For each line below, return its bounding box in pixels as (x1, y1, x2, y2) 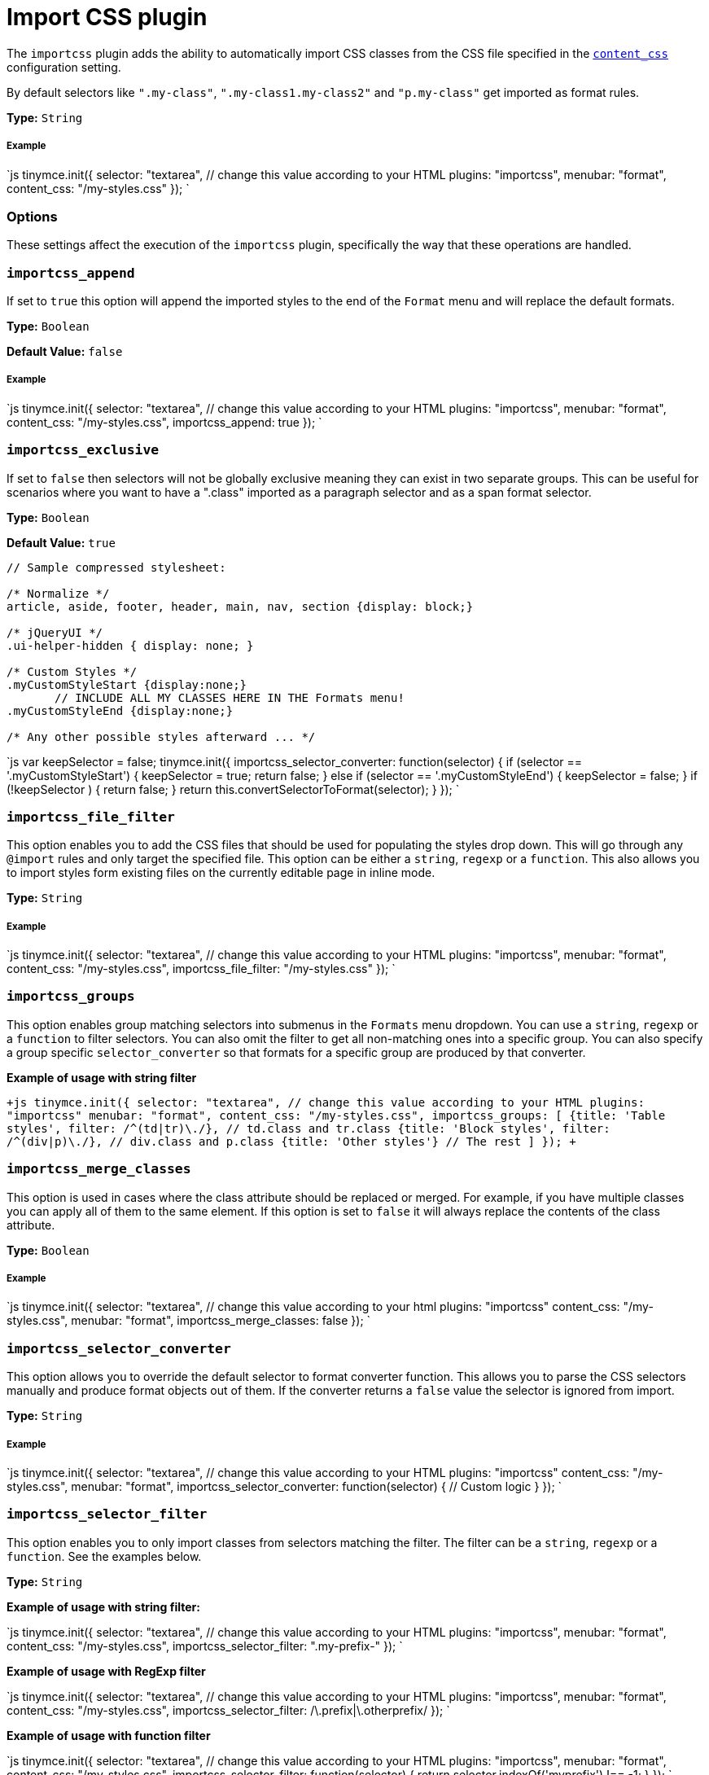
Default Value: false (7, 344, 123, 359)
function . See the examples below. (7, 1549, 202, 1563)
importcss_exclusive (7, 442, 160, 458)
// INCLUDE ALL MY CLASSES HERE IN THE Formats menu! (55, 690, 405, 704)
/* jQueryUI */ (7, 625, 103, 639)
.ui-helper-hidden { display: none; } (7, 638, 254, 652)
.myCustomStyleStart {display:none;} (7, 677, 247, 691)
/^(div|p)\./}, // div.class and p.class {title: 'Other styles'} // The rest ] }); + (7, 1134, 576, 1148)
